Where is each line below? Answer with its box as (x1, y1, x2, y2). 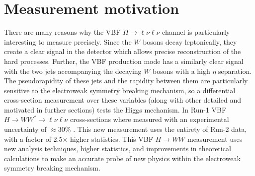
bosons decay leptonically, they (143, 36, 237, 47)
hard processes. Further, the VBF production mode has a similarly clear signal (4, 56, 244, 66)
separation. (218, 65, 252, 76)
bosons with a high (153, 65, 210, 76)
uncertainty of (4, 124, 47, 134)
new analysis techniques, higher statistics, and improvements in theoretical (4, 143, 231, 154)
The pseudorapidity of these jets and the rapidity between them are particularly (4, 75, 248, 86)
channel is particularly (162, 27, 230, 37)
